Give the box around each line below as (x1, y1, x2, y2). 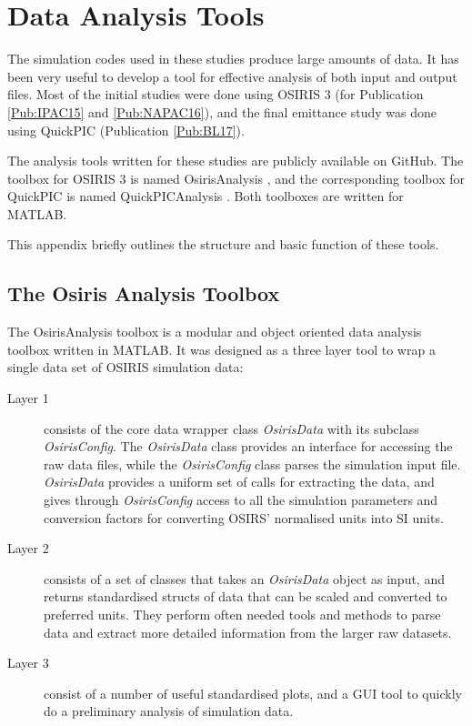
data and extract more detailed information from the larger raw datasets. (44, 622, 452, 641)
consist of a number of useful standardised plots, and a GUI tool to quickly (44, 683, 462, 702)
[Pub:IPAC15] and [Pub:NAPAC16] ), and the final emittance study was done (7, 102, 437, 121)
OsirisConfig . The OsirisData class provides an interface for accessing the (44, 437, 453, 456)
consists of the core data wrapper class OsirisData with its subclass (44, 418, 419, 438)
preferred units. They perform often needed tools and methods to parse (44, 604, 441, 623)
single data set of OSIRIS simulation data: (7, 358, 244, 377)
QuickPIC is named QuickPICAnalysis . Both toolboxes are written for (7, 187, 404, 206)
